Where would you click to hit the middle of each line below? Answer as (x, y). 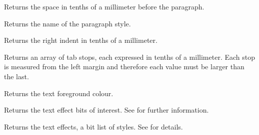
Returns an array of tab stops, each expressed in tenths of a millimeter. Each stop (129, 57)
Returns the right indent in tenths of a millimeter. (81, 40)
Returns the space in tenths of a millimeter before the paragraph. (104, 6)
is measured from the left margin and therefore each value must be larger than (124, 67)
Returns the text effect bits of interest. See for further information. (106, 110)
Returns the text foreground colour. (59, 93)
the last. (16, 76)
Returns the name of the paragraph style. (67, 23)
